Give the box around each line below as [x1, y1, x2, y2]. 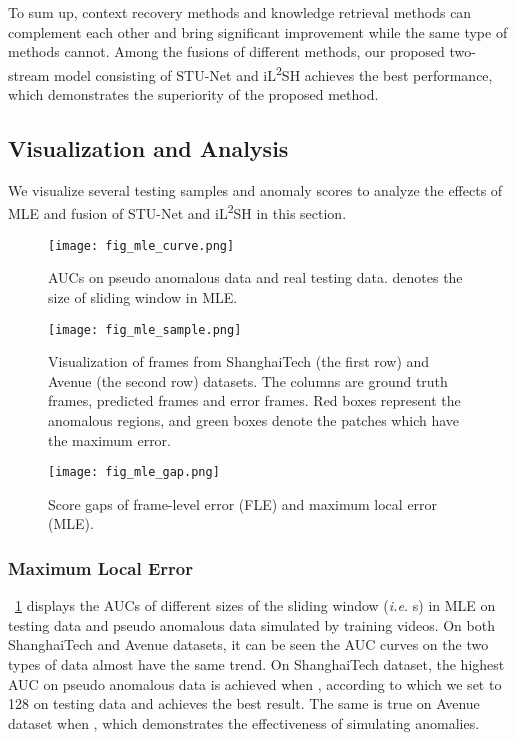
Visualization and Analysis [8, 133, 289, 164]
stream [8, 64, 50, 85]
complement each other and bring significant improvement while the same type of [8, 21, 508, 42]
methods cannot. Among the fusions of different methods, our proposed [8, 41, 445, 62]
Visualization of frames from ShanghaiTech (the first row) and [48, 351, 430, 372]
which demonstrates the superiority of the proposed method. [8, 84, 379, 105]
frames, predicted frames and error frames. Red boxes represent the [48, 390, 461, 411]
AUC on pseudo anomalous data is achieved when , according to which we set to [8, 673, 502, 694]
